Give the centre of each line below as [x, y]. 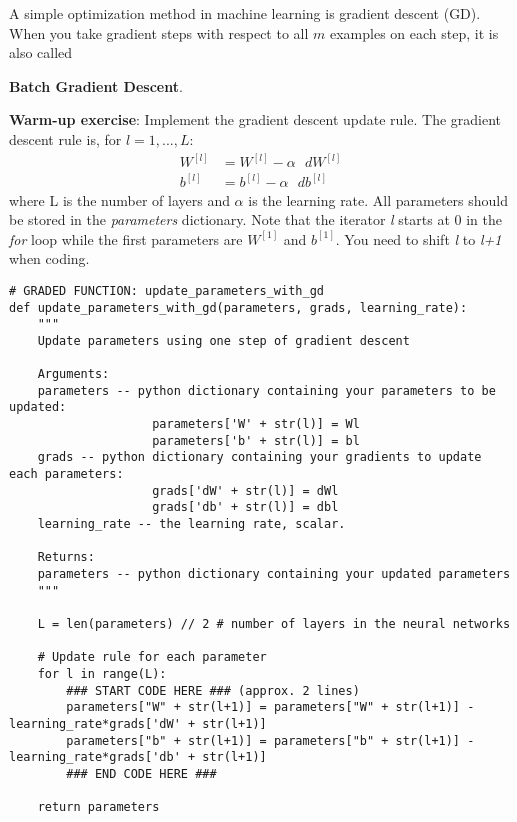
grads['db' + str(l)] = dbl [245, 507]
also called [41, 52]
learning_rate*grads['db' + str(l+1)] [138, 757]
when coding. [49, 258]
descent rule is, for [65, 138]
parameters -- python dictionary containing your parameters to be [266, 390]
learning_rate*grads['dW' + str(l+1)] [138, 723]
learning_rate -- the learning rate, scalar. [191, 524]
